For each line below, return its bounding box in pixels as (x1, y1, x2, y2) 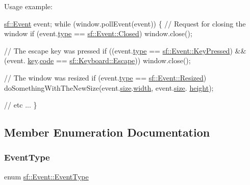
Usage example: (4, 1, 53, 11)
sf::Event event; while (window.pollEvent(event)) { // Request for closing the (4, 18, 246, 29)
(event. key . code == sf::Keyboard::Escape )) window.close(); (4, 55, 191, 66)
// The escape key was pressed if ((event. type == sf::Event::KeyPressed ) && (4, 45, 246, 56)
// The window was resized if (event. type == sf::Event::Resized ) (4, 72, 207, 83)
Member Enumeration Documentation (4, 124, 210, 140)
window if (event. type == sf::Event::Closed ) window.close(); (4, 28, 192, 39)
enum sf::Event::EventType (4, 171, 89, 181)
